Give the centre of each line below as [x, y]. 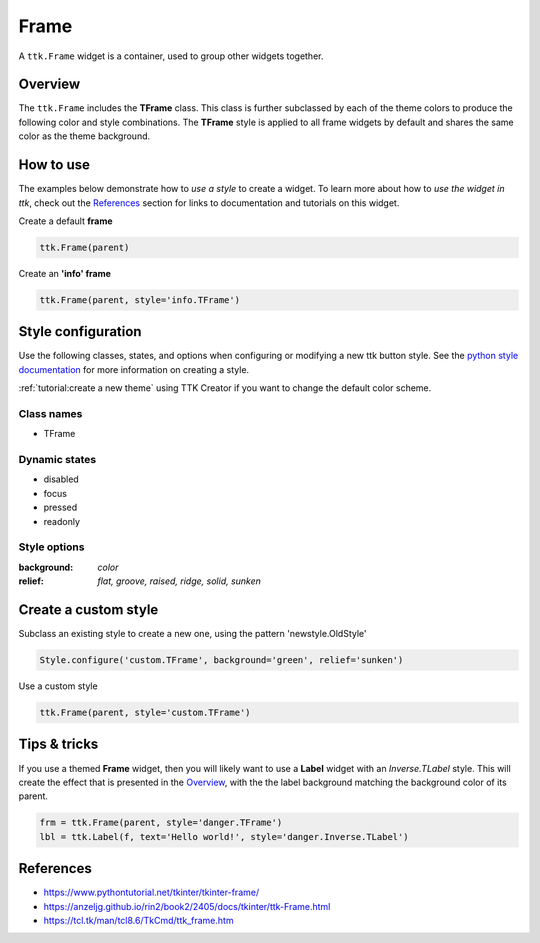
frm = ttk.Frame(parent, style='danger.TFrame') [161, 823]
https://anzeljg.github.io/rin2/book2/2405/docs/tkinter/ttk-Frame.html [187, 906]
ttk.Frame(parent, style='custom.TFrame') [145, 712]
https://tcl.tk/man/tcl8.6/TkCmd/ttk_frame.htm [138, 920]
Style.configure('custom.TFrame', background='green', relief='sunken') [221, 660]
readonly [61, 521]
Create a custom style [88, 609]
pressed [60, 507]
